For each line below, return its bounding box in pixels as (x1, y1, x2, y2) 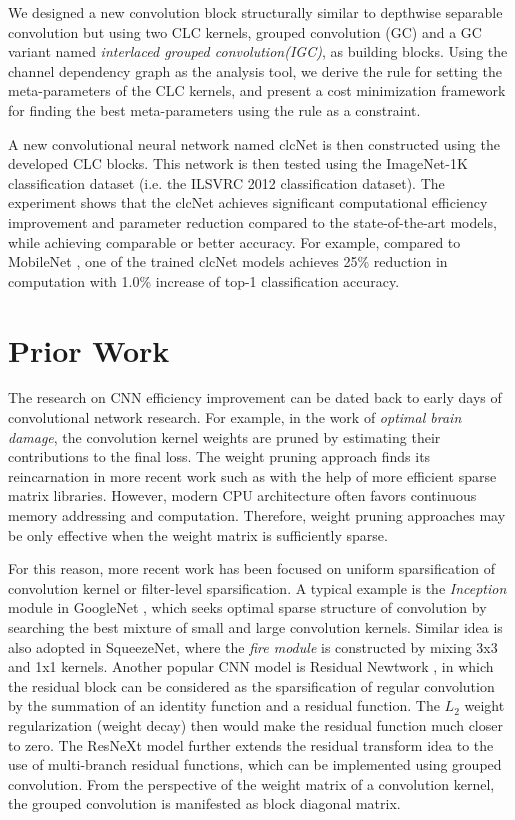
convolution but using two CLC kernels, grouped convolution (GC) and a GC (8, 21, 482, 42)
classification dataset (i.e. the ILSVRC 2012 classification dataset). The (8, 172, 445, 193)
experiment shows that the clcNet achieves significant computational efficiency (8, 192, 488, 213)
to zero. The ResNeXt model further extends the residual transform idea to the (8, 734, 494, 755)
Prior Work (8, 329, 170, 370)
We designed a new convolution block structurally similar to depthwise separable (8, 2, 503, 22)
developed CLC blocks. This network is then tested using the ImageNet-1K (8, 153, 468, 174)
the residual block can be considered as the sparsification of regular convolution (8, 675, 495, 696)
